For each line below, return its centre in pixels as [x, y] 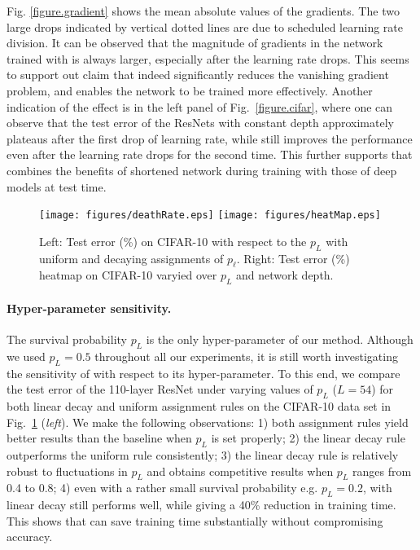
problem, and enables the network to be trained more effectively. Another [190, 90]
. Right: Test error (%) [293, 258]
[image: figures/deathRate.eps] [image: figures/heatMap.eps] [210, 216]
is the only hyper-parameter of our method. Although [280, 339]
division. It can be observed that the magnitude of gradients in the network [195, 43]
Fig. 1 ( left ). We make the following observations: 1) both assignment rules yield [208, 422]
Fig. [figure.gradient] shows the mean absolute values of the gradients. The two [203, 11]
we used [26, 356]
